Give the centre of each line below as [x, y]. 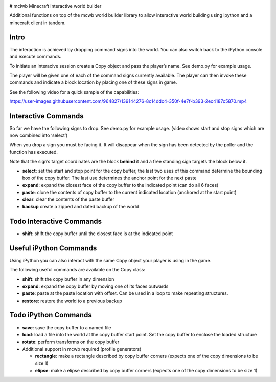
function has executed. [34, 152]
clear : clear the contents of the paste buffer [68, 199]
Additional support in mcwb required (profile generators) [82, 349]
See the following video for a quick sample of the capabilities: [74, 92]
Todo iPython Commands [51, 315]
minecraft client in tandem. [38, 23]
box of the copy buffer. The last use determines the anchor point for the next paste [109, 178]
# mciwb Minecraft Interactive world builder [55, 6]
